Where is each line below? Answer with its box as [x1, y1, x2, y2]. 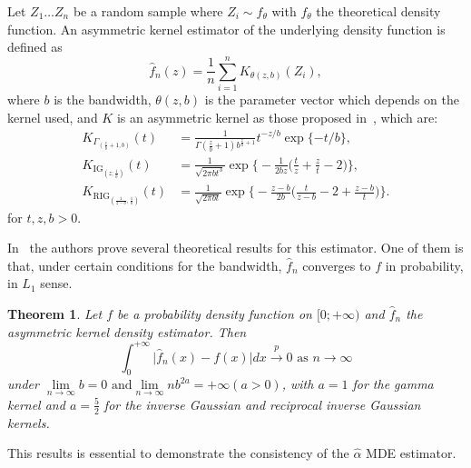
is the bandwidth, [54, 89, 152, 108]
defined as [7, 37, 63, 56]
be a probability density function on [117, 304, 312, 323]
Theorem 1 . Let [7, 304, 103, 323]
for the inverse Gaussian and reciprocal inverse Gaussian [103, 394, 421, 413]
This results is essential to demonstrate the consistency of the [7, 443, 349, 463]
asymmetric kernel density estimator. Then [7, 322, 247, 341]
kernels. [7, 413, 50, 432]
